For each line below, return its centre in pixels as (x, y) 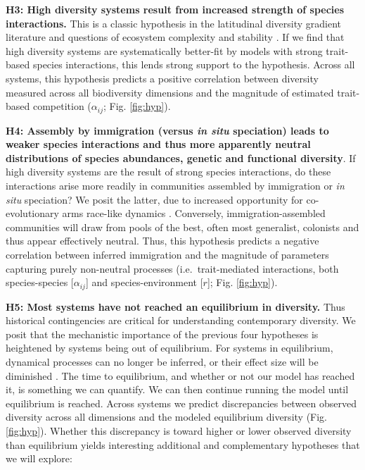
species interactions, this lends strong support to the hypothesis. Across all (194, 64)
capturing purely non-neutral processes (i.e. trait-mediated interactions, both (172, 268)
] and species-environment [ (144, 282)
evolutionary (32, 213)
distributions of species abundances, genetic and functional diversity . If (181, 157)
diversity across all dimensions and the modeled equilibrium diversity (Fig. (167, 417)
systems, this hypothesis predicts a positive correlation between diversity (162, 78)
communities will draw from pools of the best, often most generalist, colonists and (182, 227)
